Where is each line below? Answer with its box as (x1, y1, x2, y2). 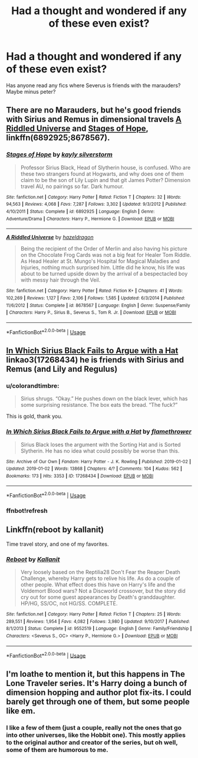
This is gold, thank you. (6, 413, 63, 420)
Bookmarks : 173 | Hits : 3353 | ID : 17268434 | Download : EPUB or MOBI (6, 473, 154, 479)
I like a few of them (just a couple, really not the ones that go (6, 723, 181, 731)
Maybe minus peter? (6, 88, 56, 95)
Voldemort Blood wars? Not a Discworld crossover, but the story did (20, 588, 186, 595)
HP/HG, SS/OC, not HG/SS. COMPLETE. (20, 600, 118, 607)
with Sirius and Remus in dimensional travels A (6, 114, 181, 124)
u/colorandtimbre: (6, 381, 60, 390)
